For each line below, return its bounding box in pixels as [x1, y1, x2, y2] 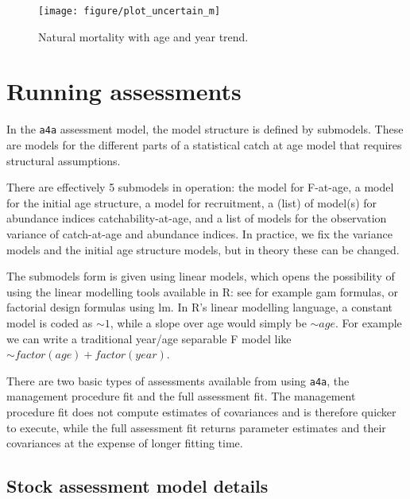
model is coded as [6, 314, 93, 331]
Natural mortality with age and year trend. [38, 28, 249, 44]
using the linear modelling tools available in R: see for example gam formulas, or [6, 283, 398, 300]
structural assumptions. [6, 152, 121, 168]
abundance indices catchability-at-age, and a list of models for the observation [6, 210, 387, 226]
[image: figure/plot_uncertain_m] [38, 6, 221, 17]
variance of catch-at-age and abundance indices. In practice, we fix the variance [6, 226, 393, 242]
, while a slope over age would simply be [110, 314, 307, 331]
